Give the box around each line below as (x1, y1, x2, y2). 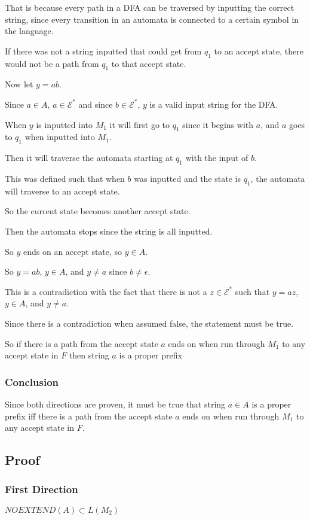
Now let (5, 78, 33, 90)
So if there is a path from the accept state (5, 337, 158, 349)
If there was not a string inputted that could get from (5, 44, 202, 57)
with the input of (185, 151, 248, 164)
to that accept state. (111, 57, 186, 69)
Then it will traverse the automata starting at (5, 151, 173, 164)
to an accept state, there (214, 44, 303, 57)
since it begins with (182, 118, 254, 130)
